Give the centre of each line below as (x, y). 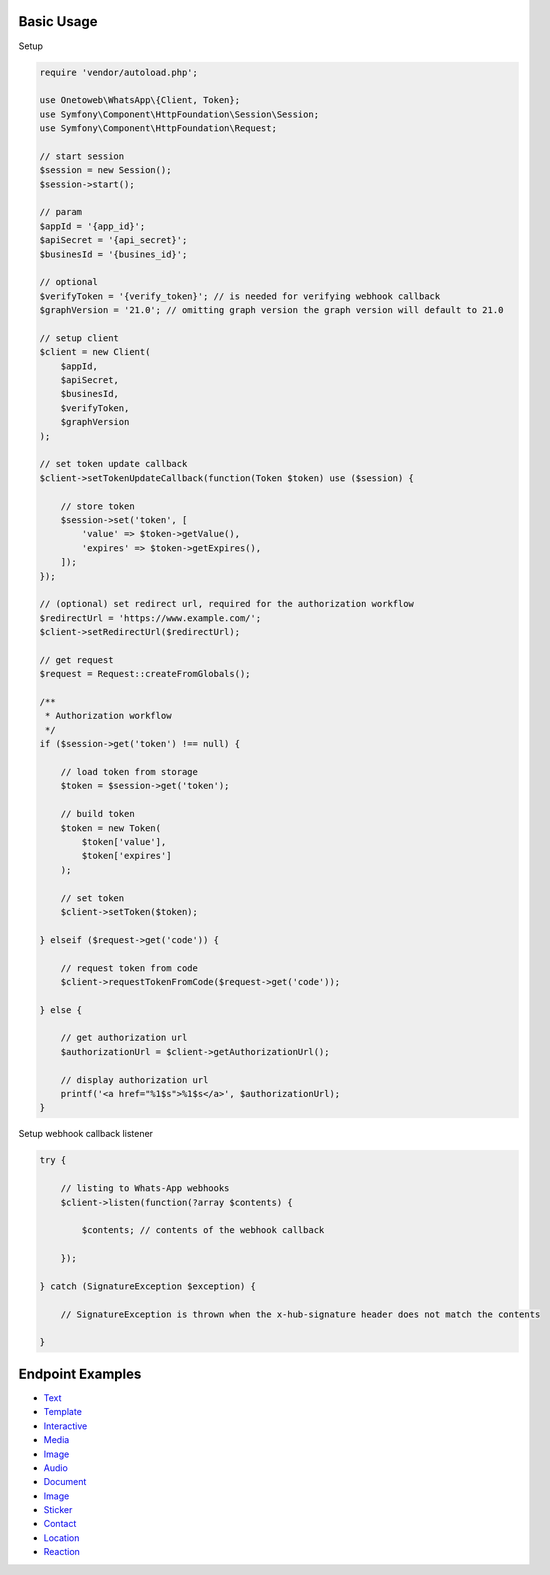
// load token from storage (129, 772)
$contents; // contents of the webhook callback (203, 1230)
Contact (60, 1524)
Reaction (61, 1552)
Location (61, 1537)
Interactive (65, 1426)
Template (62, 1412)
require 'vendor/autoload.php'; (119, 72)
